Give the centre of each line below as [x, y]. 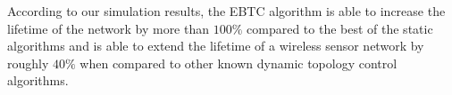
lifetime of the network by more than [109, 28]
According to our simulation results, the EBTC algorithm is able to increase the [226, 11]
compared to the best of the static [340, 28]
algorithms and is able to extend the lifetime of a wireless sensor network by [216, 46]
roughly [28, 63]
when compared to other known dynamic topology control [239, 63]
